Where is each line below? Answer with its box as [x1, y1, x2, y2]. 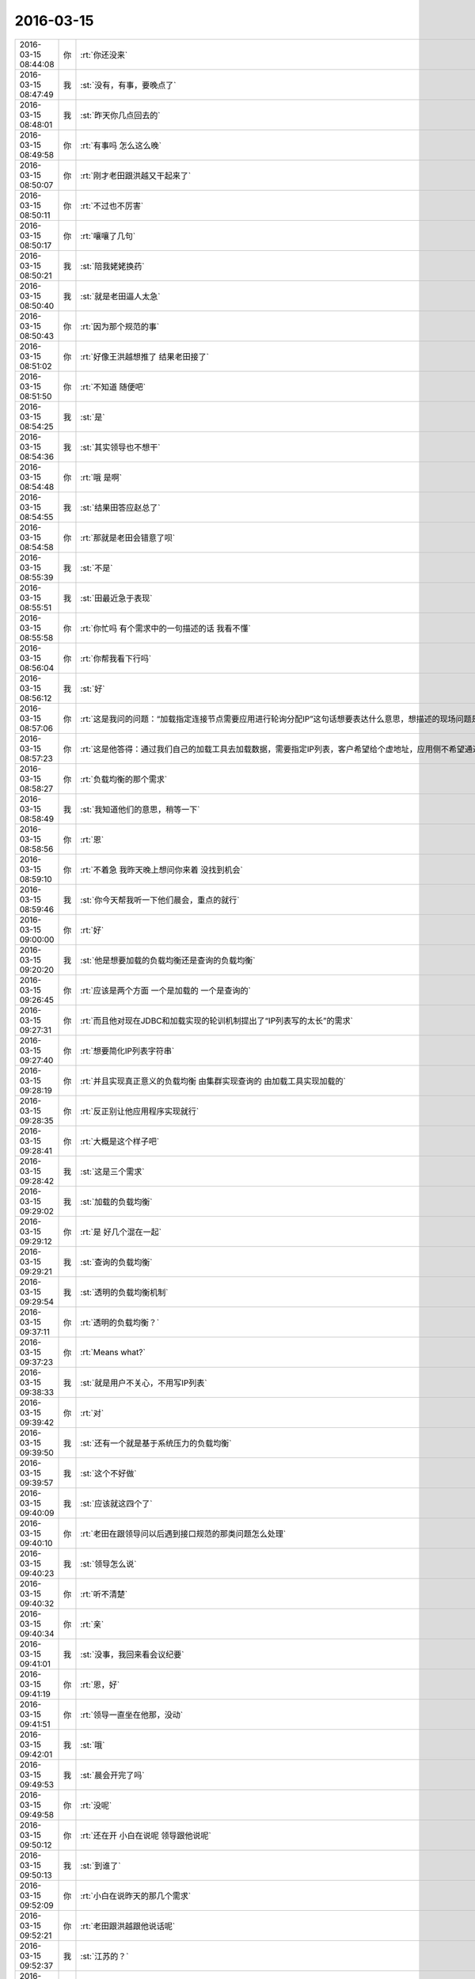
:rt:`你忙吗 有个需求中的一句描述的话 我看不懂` [80, 622, 251, 633]
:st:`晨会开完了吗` [80, 1769, 145, 1780]
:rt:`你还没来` [80, 49, 128, 60]
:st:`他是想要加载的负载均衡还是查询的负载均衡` [80, 955, 256, 966]
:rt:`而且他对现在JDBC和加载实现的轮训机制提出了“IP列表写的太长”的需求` [80, 1015, 354, 1026]
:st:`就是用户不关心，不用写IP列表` [80, 1377, 207, 1388]
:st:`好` [80, 683, 105, 694]
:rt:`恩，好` [80, 1679, 120, 1690]
